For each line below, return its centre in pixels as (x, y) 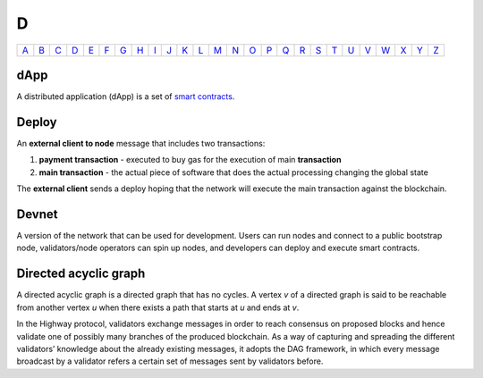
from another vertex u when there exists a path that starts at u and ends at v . (158, 307)
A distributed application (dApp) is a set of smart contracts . (126, 97)
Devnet (37, 214)
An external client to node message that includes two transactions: (141, 143)
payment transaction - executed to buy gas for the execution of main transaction (190, 160)
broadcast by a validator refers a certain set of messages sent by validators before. (170, 361)
